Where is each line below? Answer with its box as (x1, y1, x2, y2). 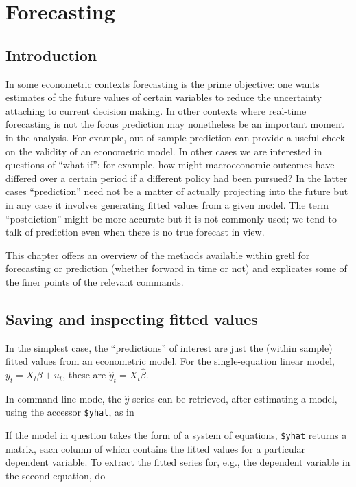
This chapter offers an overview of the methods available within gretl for (5, 247, 310, 262)
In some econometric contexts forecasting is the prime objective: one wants (5, 76, 320, 91)
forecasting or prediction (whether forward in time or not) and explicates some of (5, 261, 347, 275)
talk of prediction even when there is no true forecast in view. (5, 225, 265, 239)
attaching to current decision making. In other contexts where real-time (5, 103, 307, 117)
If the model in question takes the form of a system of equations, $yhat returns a (5, 428, 347, 442)
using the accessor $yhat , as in (5, 405, 134, 419)
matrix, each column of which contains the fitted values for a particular (5, 441, 306, 455)
